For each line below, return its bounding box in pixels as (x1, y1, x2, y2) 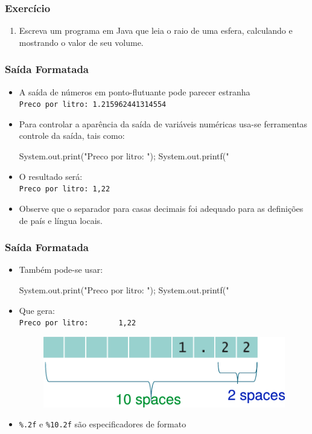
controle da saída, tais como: (19, 129, 125, 142)
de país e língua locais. (19, 214, 103, 226)
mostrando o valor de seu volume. (19, 36, 144, 48)
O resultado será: (19, 170, 83, 182)
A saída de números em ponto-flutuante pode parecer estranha (19, 85, 250, 98)
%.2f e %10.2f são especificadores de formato (19, 418, 186, 430)
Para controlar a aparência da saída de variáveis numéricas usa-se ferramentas (19, 117, 308, 130)
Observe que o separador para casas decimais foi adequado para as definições (19, 202, 304, 214)
